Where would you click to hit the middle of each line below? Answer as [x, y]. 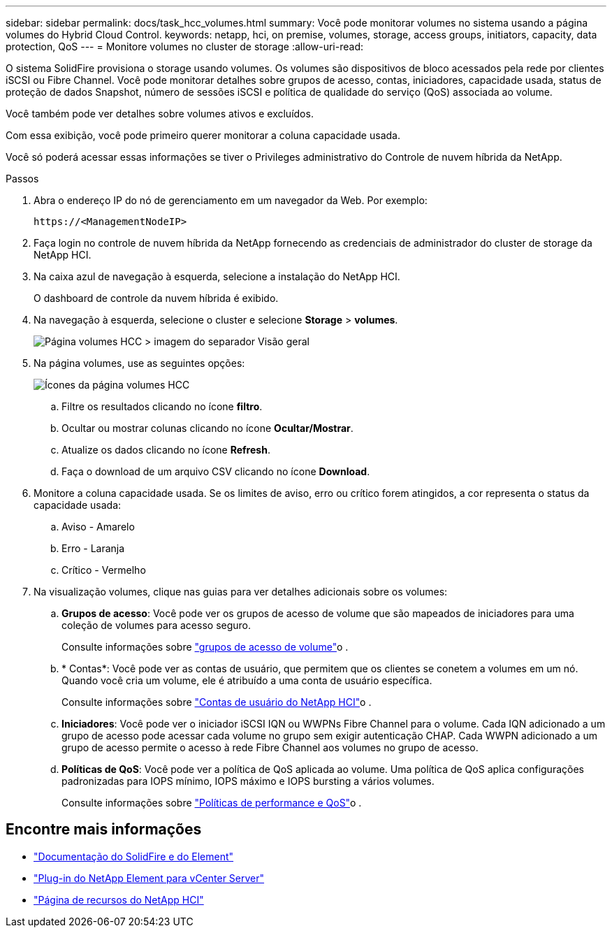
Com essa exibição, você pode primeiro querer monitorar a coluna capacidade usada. [203, 135]
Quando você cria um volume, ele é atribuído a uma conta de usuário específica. [247, 680]
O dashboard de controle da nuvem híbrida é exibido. [156, 298]
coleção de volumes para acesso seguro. [156, 625]
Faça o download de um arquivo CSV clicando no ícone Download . [216, 471]
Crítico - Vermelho [104, 570]
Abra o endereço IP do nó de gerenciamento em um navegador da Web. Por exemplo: [231, 200]
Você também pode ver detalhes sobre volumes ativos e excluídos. [160, 114]
